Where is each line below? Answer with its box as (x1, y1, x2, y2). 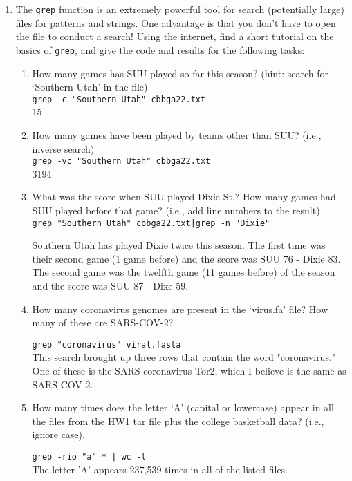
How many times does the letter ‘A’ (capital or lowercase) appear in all (32, 400, 334, 415)
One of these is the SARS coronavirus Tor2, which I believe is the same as (32, 364, 346, 378)
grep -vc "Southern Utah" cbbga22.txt (32, 156, 211, 167)
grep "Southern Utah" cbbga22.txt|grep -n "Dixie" (32, 218, 270, 228)
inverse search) (32, 141, 95, 155)
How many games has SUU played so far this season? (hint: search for (32, 66, 328, 80)
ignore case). (32, 427, 85, 442)
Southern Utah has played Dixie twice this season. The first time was (32, 238, 326, 252)
